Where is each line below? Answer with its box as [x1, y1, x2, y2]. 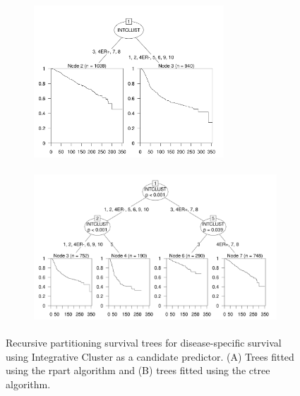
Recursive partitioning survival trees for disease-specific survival [6, 335, 282, 350]
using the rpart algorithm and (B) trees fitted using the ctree [6, 363, 270, 378]
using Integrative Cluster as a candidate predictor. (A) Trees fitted [6, 349, 294, 364]
